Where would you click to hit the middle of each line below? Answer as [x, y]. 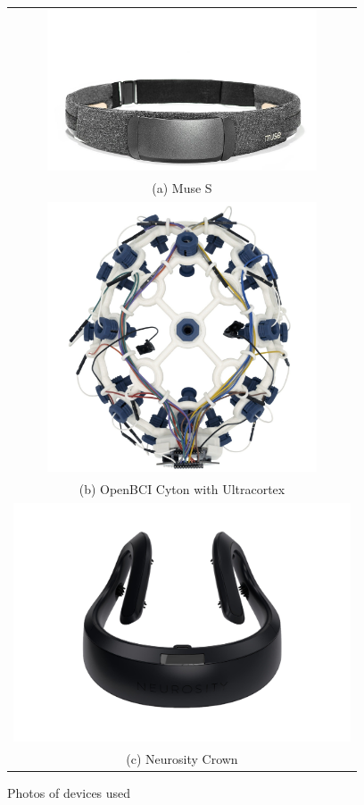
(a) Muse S [182, 188]
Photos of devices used [69, 792]
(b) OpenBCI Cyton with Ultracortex [182, 489]
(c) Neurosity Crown [182, 758]
